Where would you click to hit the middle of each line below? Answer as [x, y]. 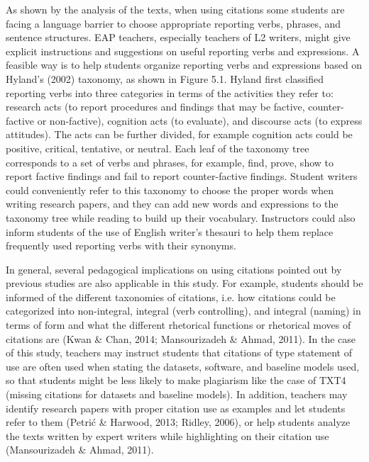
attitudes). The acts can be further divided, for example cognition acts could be [179, 134]
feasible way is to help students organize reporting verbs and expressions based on [184, 65]
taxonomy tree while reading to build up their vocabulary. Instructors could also [181, 217]
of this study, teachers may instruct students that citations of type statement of [179, 353]
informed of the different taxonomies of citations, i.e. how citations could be [171, 297]
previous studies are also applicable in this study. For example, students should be [184, 283]
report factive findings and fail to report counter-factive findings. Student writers [182, 176]
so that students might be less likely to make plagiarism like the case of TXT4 [176, 380]
